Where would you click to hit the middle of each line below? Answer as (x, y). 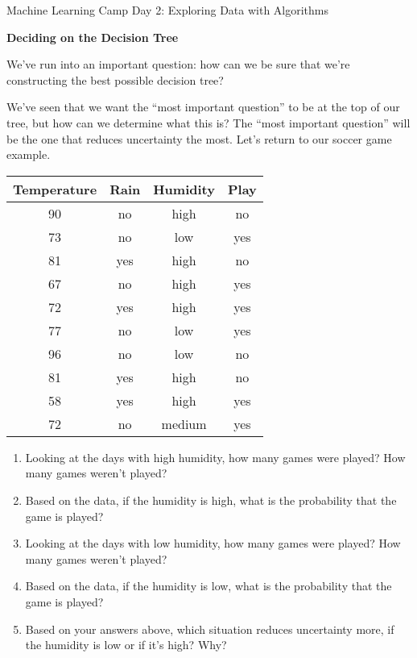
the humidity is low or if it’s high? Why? (126, 645)
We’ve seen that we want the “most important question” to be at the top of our (203, 107)
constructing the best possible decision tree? (115, 79)
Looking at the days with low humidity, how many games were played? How (213, 543)
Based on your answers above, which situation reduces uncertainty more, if (210, 629)
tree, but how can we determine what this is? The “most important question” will (208, 122)
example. (29, 154)
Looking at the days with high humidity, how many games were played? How (215, 457)
